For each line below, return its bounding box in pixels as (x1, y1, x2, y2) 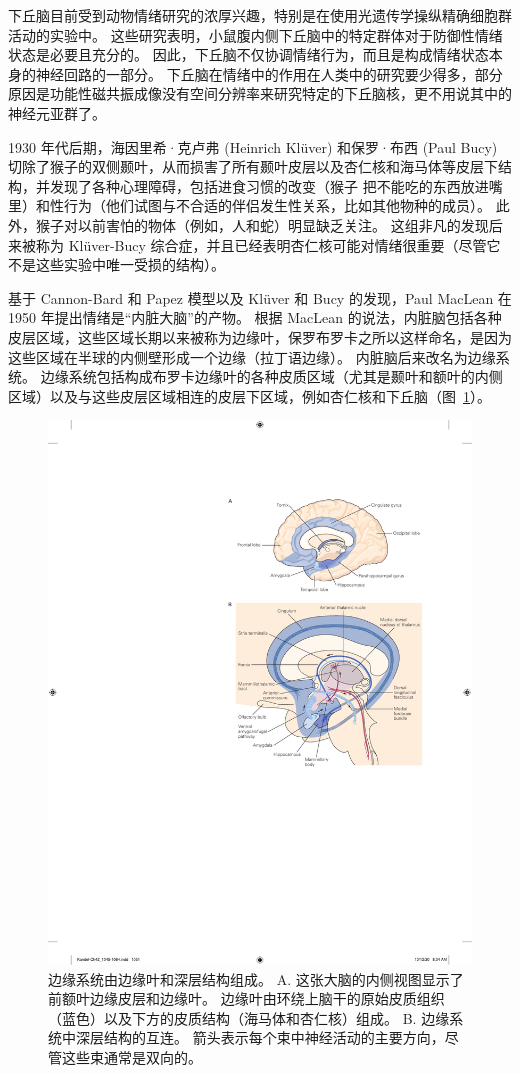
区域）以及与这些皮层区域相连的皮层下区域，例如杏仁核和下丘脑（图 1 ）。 (8, 385, 491, 406)
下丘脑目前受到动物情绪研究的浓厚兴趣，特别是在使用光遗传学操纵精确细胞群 (8, 5, 512, 25)
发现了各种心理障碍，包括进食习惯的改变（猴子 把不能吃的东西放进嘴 (49, 175, 503, 196)
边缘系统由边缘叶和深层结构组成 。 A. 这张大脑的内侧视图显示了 (48, 968, 464, 989)
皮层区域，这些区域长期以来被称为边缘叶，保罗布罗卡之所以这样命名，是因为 (8, 326, 512, 347)
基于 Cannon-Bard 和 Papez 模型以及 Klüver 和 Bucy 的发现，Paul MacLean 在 (8, 287, 512, 308)
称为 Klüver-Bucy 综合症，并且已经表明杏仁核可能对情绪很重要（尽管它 (35, 234, 501, 255)
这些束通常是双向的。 (61, 1047, 202, 1067)
